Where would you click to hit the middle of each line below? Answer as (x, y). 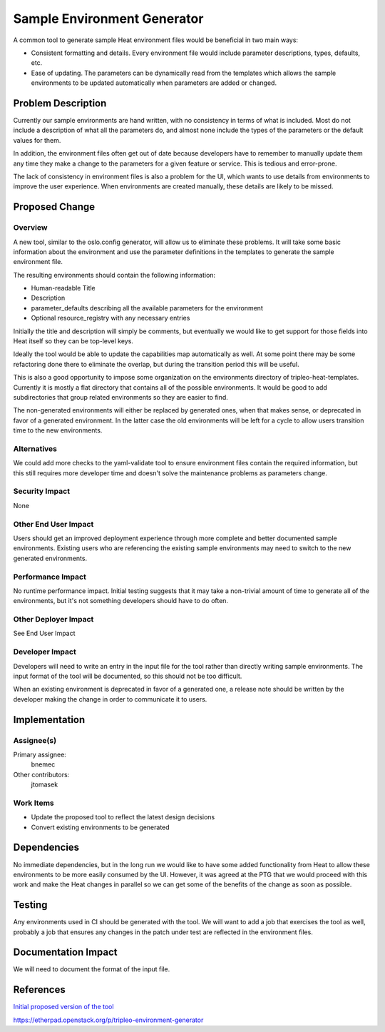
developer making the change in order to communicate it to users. (110, 699)
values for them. (37, 140)
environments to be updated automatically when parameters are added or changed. (154, 83)
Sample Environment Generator (108, 19)
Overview (30, 228)
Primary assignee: (40, 754)
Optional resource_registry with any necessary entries (111, 318)
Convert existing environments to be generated (101, 827)
